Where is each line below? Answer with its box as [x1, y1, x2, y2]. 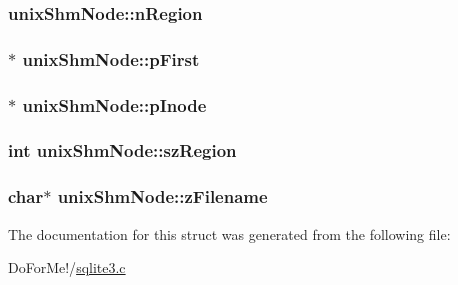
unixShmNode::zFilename [57, 184, 268, 209]
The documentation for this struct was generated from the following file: [8, 223, 451, 244]
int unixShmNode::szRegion [8, 138, 237, 163]
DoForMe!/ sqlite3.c [8, 257, 126, 278]
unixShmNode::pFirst [22, 46, 200, 71]
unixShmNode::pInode [22, 92, 207, 117]
